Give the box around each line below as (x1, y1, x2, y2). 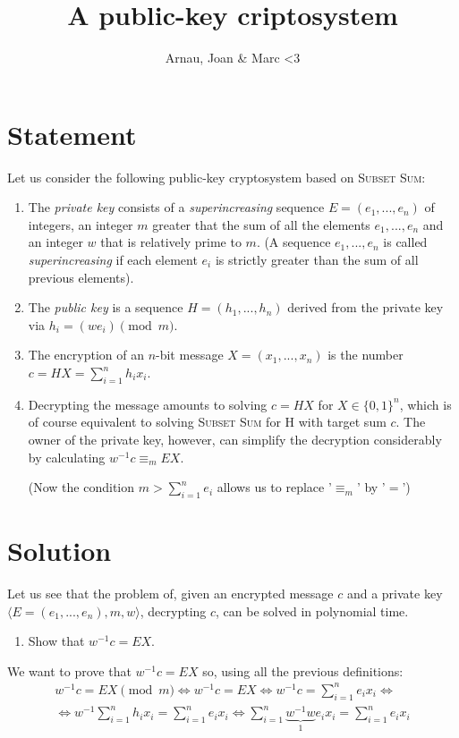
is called (383, 233, 428, 251)
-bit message (156, 345, 224, 364)
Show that (28, 632, 85, 650)
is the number (327, 345, 404, 364)
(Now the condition (28, 478, 135, 496)
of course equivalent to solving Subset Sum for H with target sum (28, 412, 387, 431)
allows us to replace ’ (217, 478, 332, 496)
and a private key (346, 584, 443, 603)
